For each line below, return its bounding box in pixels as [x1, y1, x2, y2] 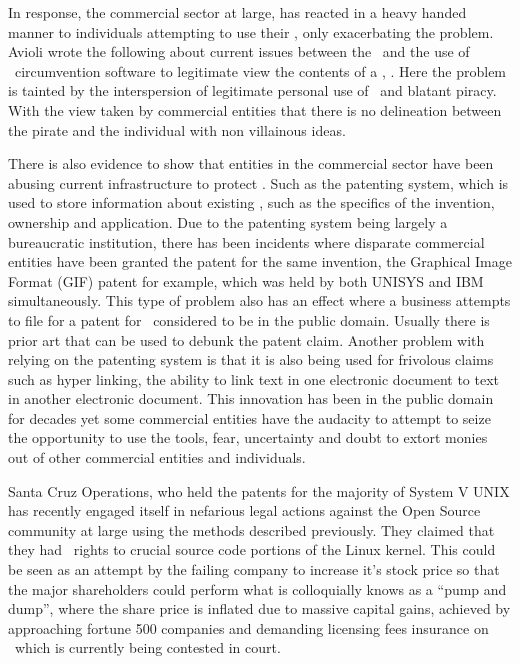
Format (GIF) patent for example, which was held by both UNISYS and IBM [8, 270, 484, 291]
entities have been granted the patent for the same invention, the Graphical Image [8, 251, 512, 272]
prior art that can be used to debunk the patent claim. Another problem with [8, 329, 485, 350]
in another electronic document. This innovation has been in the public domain [8, 388, 494, 409]
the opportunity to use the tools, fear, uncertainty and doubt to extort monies [8, 427, 488, 448]
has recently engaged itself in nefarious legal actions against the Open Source [8, 500, 481, 521]
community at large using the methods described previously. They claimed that [8, 519, 495, 540]
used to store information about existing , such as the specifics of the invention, [8, 192, 495, 213]
